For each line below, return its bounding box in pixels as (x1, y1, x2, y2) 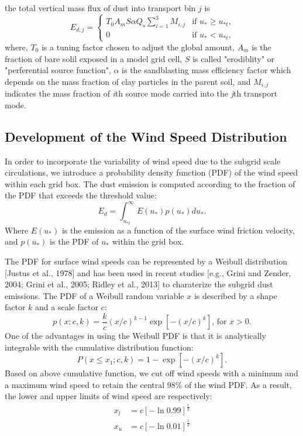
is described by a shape (194, 289, 277, 301)
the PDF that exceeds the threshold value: (5, 189, 157, 201)
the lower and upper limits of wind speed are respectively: (5, 390, 212, 402)
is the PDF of (50, 235, 99, 248)
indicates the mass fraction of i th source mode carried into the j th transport (5, 87, 278, 99)
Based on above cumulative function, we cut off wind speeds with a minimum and (5, 367, 298, 379)
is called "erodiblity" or (192, 52, 275, 64)
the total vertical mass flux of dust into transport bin (5, 2, 196, 13)
